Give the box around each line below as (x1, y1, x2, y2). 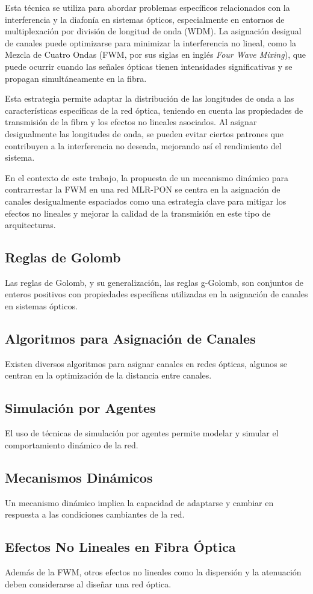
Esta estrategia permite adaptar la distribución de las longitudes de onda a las (5, 92, 294, 105)
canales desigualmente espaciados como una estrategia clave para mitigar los (5, 194, 287, 207)
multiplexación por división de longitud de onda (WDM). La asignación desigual (5, 25, 302, 37)
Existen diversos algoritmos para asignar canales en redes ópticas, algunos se (5, 357, 287, 370)
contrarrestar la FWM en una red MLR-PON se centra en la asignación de (5, 183, 280, 196)
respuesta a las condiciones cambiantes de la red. (5, 508, 185, 521)
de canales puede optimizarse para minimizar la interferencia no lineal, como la (5, 36, 297, 49)
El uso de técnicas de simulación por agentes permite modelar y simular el (5, 427, 279, 439)
